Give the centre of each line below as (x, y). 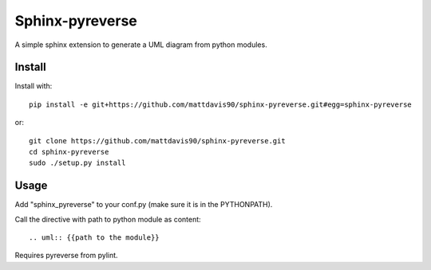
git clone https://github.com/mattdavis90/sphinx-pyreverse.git (158, 141)
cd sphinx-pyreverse (69, 152)
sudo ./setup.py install (77, 163)
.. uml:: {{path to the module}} (94, 238)
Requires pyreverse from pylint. (67, 256)
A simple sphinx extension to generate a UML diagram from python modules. (141, 45)
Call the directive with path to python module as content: (108, 219)
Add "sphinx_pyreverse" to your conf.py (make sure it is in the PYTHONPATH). (144, 205)
